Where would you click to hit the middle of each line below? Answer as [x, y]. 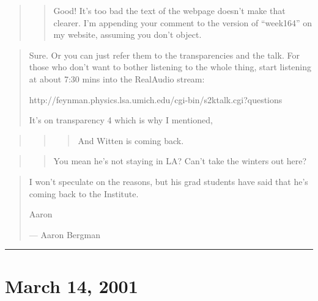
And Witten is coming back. [131, 140]
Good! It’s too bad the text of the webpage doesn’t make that [169, 10]
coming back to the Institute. [84, 193]
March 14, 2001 [72, 285]
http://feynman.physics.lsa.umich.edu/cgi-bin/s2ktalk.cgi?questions [156, 99]
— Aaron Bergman [65, 234]
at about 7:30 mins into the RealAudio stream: [117, 78]
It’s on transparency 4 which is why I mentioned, [121, 120]
